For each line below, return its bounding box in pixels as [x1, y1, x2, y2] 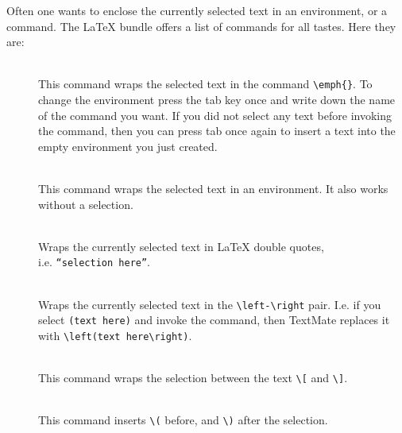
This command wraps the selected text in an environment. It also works [38, 180, 388, 196]
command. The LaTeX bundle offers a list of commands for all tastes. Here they [6, 17, 396, 34]
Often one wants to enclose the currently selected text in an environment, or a [6, 2, 388, 18]
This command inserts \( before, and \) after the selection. [38, 412, 328, 428]
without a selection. [38, 195, 133, 212]
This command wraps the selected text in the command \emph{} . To [38, 75, 373, 92]
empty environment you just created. [38, 137, 218, 154]
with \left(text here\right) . [38, 327, 192, 343]
